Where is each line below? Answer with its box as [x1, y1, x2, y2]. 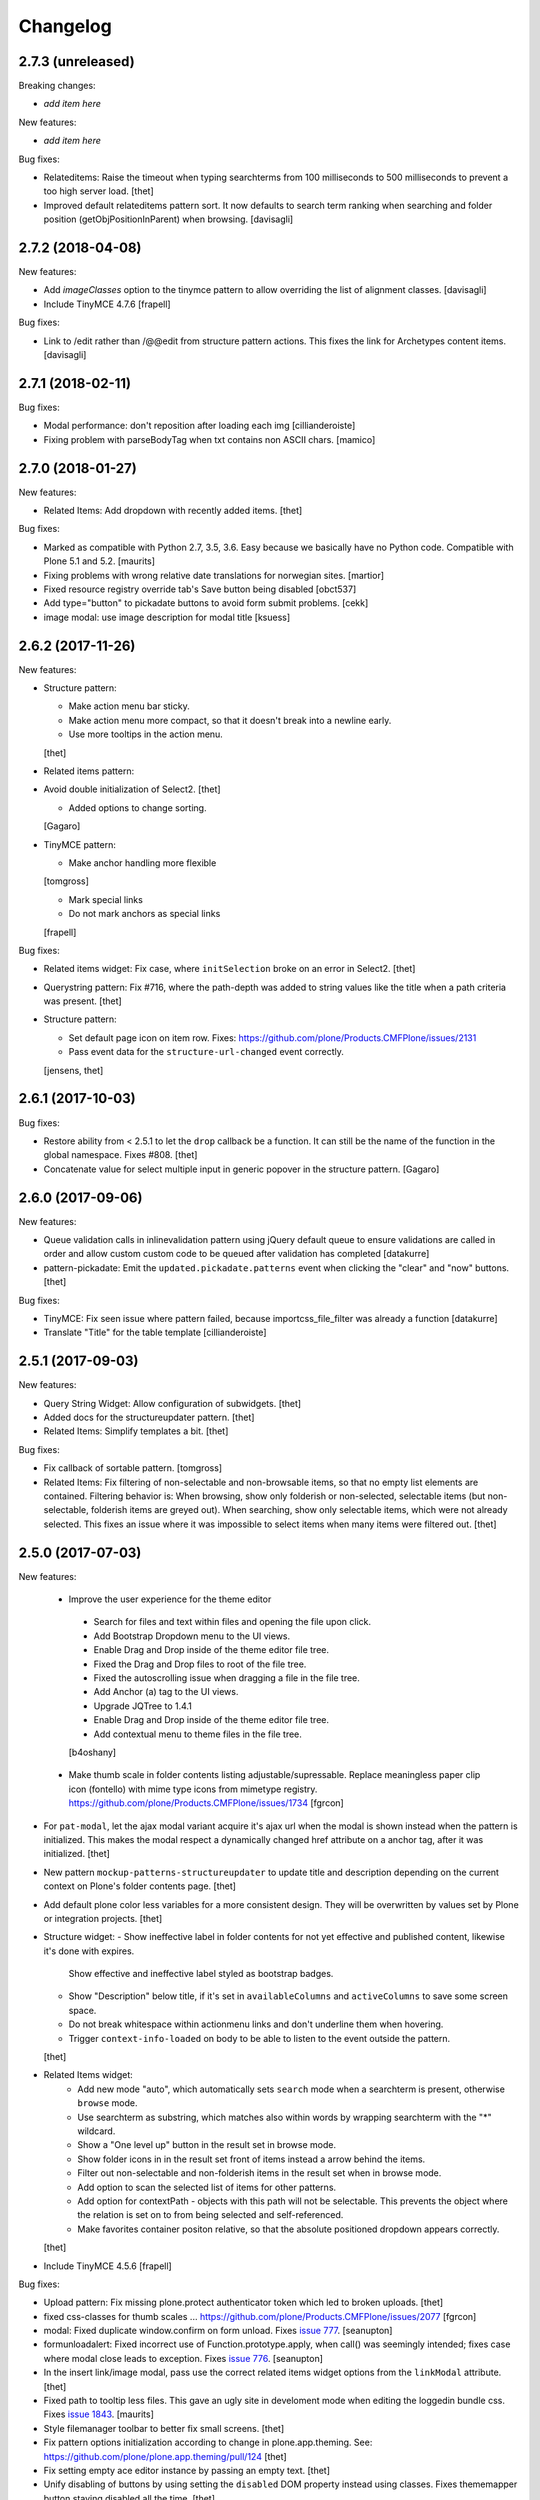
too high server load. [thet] [43, 185, 154, 197]
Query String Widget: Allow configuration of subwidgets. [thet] [43, 1397, 302, 1409]
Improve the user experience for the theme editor [68, 1593, 272, 1605]
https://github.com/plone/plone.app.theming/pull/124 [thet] [43, 2450, 287, 2462]
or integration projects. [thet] [43, 1912, 163, 1924]
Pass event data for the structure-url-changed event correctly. [68, 1046, 344, 1058]
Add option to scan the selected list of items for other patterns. [77, 2181, 337, 2193]
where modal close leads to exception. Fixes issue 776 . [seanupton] [43, 2352, 324, 2364]
